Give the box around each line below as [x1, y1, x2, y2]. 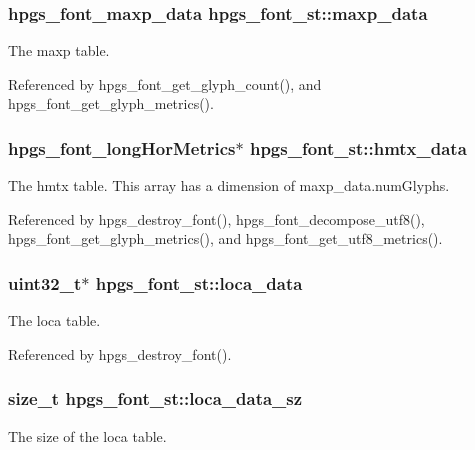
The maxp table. [8, 40, 110, 61]
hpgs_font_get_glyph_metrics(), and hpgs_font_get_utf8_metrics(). [8, 228, 443, 249]
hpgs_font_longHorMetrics [8, 135, 236, 160]
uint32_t [8, 270, 82, 295]
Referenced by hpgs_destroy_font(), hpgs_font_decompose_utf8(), [8, 208, 425, 229]
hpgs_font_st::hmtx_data [249, 135, 467, 160]
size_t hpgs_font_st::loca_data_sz [8, 386, 303, 411]
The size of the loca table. [8, 425, 167, 446]
